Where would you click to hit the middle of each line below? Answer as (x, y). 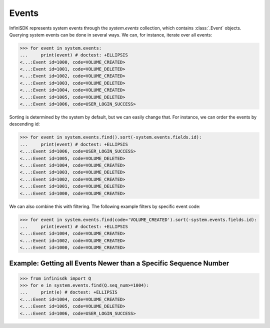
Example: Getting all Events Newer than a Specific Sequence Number (119, 263)
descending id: (24, 124)
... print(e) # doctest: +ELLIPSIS (68, 292)
